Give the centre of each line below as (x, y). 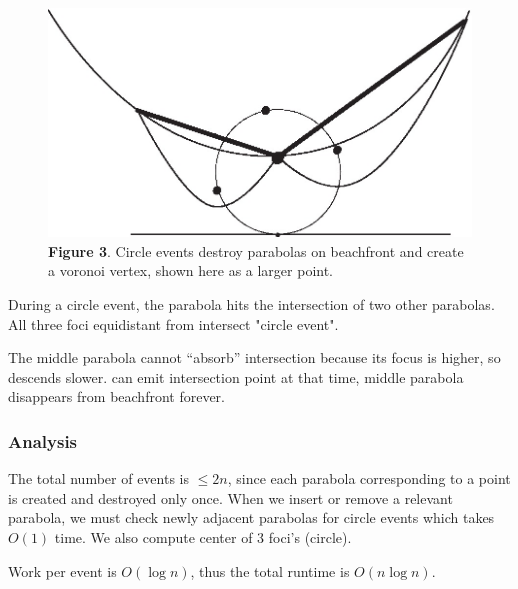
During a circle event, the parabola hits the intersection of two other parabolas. (251, 304)
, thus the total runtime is (270, 570)
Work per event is (62, 570)
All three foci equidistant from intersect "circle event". (173, 323)
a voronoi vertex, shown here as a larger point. (191, 270)
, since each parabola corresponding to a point (369, 478)
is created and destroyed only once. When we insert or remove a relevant (230, 497)
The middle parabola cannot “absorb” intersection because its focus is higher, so (254, 357)
